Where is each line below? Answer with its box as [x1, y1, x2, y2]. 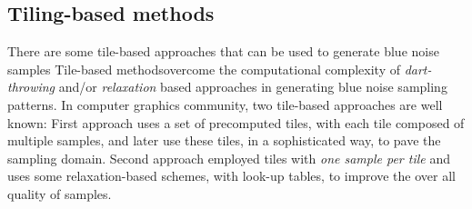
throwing [7, 77, 55, 96]
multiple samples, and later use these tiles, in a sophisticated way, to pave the [7, 131, 441, 150]
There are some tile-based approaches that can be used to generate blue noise [7, 42, 439, 61]
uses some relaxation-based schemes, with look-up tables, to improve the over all [7, 166, 456, 185]
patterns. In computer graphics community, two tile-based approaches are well [7, 95, 443, 114]
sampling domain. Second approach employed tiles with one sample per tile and [7, 148, 450, 167]
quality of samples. [7, 184, 112, 203]
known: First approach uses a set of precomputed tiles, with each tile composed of [7, 113, 465, 132]
